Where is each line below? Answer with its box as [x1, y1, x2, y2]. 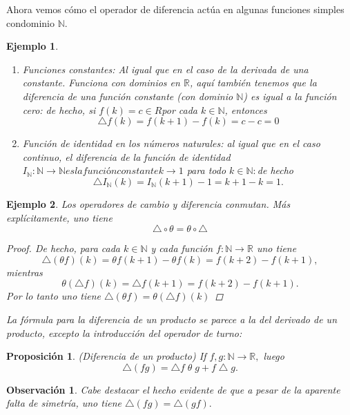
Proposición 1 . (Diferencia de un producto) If [6, 349, 206, 363]
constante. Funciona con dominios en [22, 75, 180, 90]
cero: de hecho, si [22, 102, 96, 117]
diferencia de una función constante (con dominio [22, 88, 233, 103]
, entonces [224, 102, 267, 117]
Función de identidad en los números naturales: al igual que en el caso [22, 136, 320, 151]
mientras [6, 264, 43, 279]
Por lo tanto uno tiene [6, 289, 101, 303]
